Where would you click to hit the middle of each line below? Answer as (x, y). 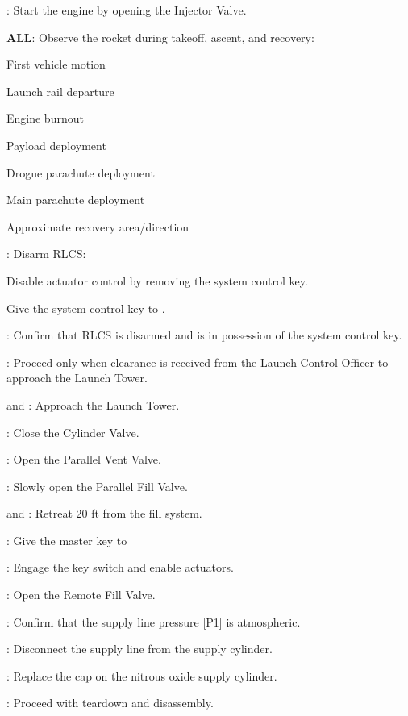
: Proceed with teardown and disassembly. (110, 703)
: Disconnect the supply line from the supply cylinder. (139, 649)
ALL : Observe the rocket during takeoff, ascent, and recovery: (160, 37)
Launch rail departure (60, 91)
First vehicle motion (56, 64)
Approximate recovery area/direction (98, 226)
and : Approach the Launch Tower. (93, 404)
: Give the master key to (67, 540)
